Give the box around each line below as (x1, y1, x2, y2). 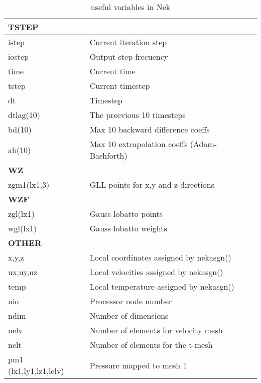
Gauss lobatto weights (89, 222, 167, 234)
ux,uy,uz (8, 266, 38, 278)
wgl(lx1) (8, 222, 37, 234)
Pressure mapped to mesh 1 (89, 359, 187, 371)
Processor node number (89, 295, 172, 307)
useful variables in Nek (90, 1, 171, 13)
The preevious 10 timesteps (89, 109, 186, 120)
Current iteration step (89, 36, 167, 48)
